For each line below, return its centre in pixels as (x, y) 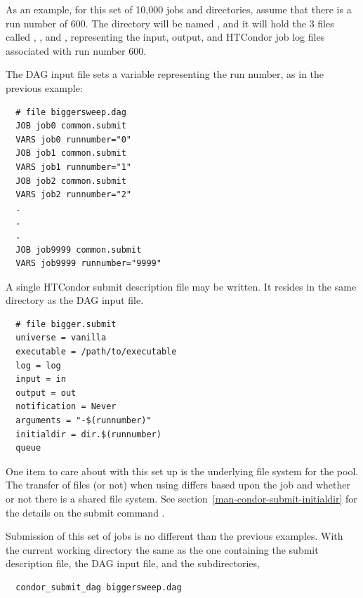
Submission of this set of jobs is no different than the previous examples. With (174, 536)
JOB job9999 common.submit (79, 250)
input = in (41, 379)
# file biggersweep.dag (71, 112)
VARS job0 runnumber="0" (73, 139)
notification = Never (66, 407)
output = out (46, 393)
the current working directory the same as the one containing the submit (162, 549)
